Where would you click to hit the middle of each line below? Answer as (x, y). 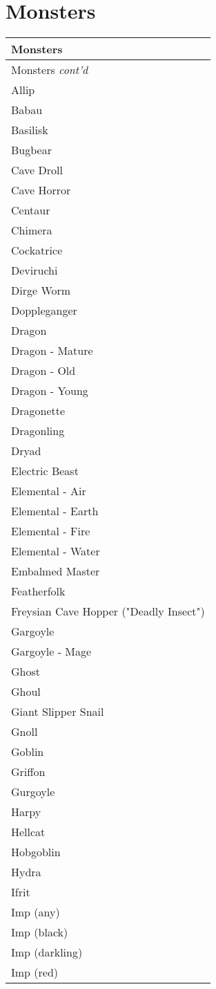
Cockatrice (37, 250)
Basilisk (30, 130)
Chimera (32, 230)
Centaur (31, 210)
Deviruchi (35, 270)
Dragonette (38, 411)
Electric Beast (45, 471)
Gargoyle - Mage (51, 651)
